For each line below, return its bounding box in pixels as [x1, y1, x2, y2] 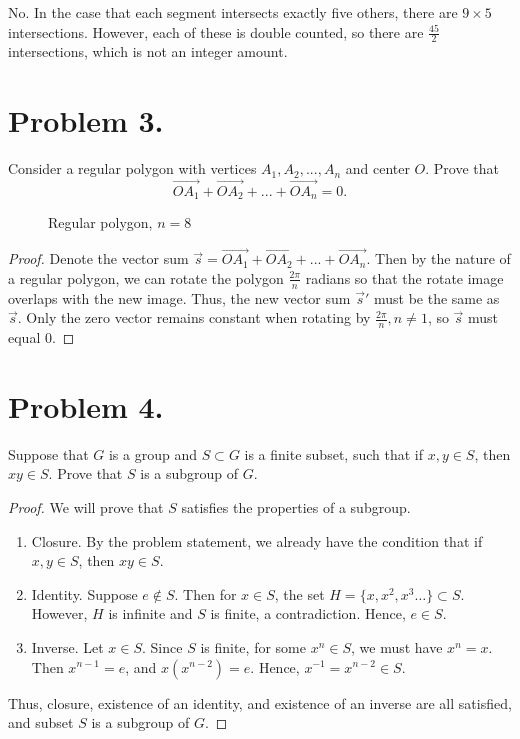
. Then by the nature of [366, 248, 511, 269]
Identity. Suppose [31, 583, 138, 604]
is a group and [108, 443, 197, 464]
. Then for [174, 583, 237, 604]
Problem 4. [8, 385, 164, 426]
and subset [8, 712, 74, 733]
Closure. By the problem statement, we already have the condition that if [31, 530, 483, 551]
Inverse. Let [31, 636, 104, 657]
